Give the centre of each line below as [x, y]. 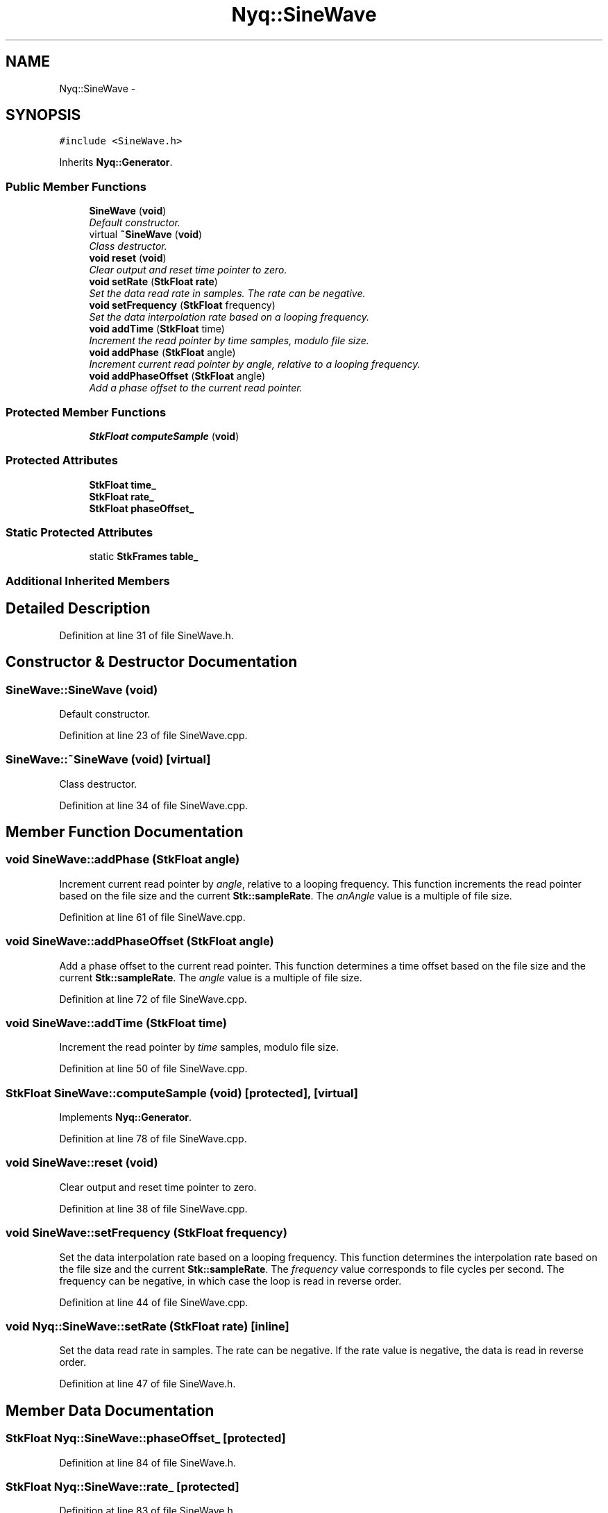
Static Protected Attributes [79, 533]
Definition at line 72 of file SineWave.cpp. [153, 999]
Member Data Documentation [110, 1410]
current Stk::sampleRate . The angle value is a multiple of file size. [211, 977]
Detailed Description [78, 609]
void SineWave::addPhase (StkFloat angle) [123, 860]
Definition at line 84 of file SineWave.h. [148, 1462]
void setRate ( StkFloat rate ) [153, 282]
